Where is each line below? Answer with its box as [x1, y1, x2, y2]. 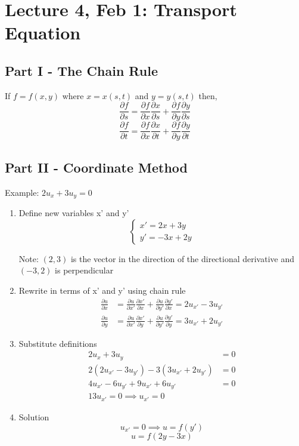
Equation [5, 20, 81, 45]
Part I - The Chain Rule [5, 61, 158, 79]
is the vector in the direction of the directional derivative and [70, 252, 295, 264]
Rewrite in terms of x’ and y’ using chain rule [18, 284, 186, 296]
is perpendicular [55, 264, 114, 276]
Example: [5, 186, 39, 198]
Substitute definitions [18, 337, 97, 349]
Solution [18, 410, 49, 423]
